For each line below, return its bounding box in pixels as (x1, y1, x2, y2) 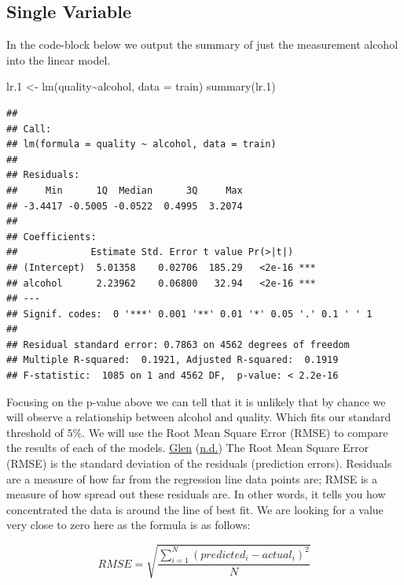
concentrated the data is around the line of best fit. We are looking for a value (6, 501, 384, 517)
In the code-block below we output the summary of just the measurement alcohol (6, 36, 398, 53)
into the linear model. (6, 51, 111, 68)
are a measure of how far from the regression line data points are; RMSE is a (6, 470, 377, 487)
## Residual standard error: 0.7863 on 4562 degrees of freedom (6, 339, 350, 350)
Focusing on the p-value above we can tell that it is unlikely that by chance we (6, 393, 386, 409)
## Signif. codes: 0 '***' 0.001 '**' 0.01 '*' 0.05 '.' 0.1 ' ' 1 (6, 308, 373, 320)
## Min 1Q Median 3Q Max (6, 184, 243, 196)
